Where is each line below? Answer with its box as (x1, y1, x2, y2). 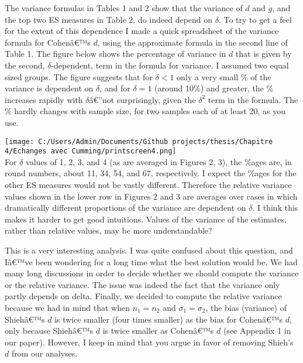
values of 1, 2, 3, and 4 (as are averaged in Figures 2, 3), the (26, 155, 242, 167)
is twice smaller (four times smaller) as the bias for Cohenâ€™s (54, 313, 283, 325)
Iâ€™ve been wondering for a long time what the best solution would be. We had (5, 255, 298, 268)
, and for (99, 82, 130, 94)
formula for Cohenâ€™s (5, 36, 91, 48)
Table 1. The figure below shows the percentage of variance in (5, 47, 226, 60)
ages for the (254, 167, 297, 179)
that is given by (235, 47, 292, 60)
